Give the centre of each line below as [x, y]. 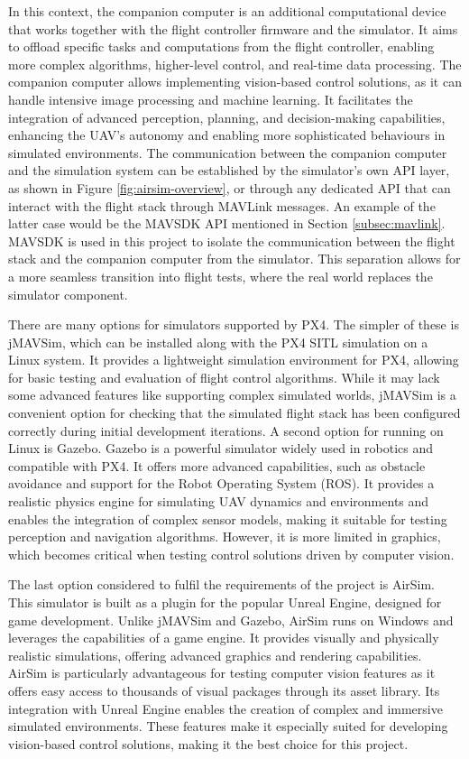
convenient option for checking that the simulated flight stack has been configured [234, 413]
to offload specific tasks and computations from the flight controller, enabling [221, 46]
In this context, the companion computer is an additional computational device [227, 11]
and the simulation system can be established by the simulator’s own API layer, [229, 170]
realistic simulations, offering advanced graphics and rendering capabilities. [215, 655]
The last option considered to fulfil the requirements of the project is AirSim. [222, 584]
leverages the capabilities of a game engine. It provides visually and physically [224, 638]
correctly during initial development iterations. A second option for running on [226, 430]
